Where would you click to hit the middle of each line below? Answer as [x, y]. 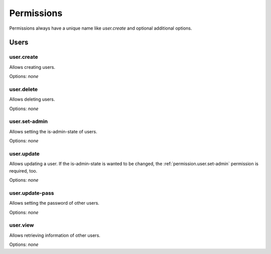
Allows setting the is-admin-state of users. [53, 131]
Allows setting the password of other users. [54, 203]
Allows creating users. [32, 67]
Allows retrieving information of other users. [55, 235]
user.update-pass [32, 193]
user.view [22, 225]
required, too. [23, 171]
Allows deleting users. [32, 99]
